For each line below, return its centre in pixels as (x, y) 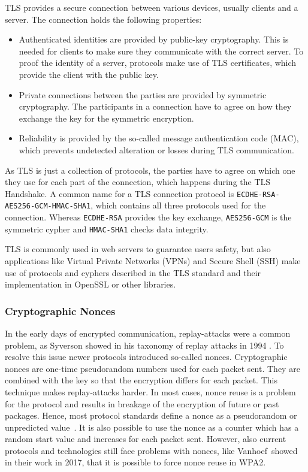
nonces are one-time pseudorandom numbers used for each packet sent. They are (153, 368)
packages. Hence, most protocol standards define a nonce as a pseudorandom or (151, 415)
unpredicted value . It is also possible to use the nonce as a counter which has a (152, 427)
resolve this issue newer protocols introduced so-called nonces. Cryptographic (146, 357)
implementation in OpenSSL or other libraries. (90, 284)
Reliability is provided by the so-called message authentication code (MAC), (159, 138)
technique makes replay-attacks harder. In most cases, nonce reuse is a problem (150, 391)
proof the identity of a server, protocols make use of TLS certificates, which (158, 63)
